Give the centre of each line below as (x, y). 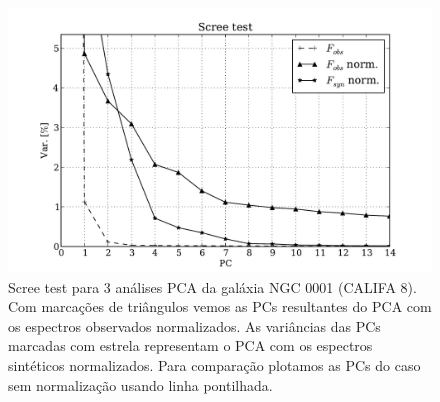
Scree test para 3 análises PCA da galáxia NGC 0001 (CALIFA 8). (212, 286)
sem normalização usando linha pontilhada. (140, 384)
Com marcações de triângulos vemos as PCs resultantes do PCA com (220, 306)
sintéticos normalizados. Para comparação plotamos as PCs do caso (214, 364)
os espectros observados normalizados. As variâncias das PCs (194, 325)
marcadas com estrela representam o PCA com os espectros (190, 345)
